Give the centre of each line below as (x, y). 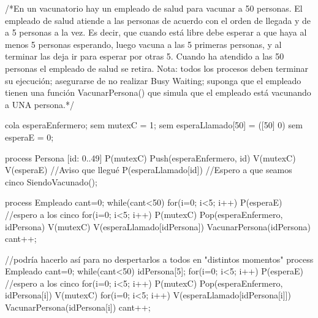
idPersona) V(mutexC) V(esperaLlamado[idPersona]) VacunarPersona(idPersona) (158, 226)
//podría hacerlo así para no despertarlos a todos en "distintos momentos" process (159, 259)
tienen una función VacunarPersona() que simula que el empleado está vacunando (158, 92)
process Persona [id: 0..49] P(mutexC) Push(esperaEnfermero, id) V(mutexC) (150, 157)
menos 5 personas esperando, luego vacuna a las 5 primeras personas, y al (143, 44)
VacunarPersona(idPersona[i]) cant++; (78, 307)
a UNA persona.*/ (40, 104)
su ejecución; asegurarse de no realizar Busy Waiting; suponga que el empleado (153, 80)
